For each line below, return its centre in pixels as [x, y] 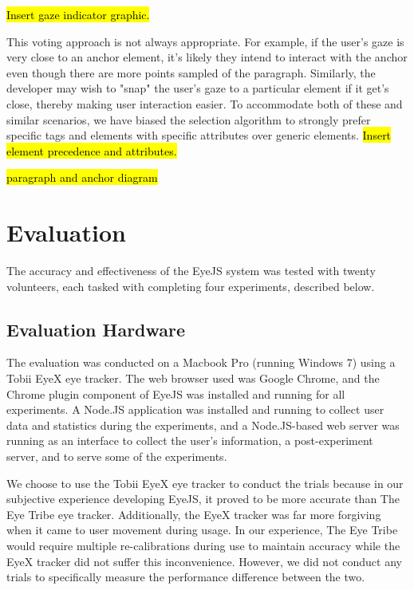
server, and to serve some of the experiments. [117, 456]
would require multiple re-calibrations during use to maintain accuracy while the [203, 545]
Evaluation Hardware [96, 329]
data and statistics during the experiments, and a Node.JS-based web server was [203, 425]
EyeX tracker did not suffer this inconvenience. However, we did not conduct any [204, 561]
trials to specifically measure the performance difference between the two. [186, 577]
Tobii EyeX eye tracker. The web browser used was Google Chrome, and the [193, 378]
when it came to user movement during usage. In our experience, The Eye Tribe [202, 530]
